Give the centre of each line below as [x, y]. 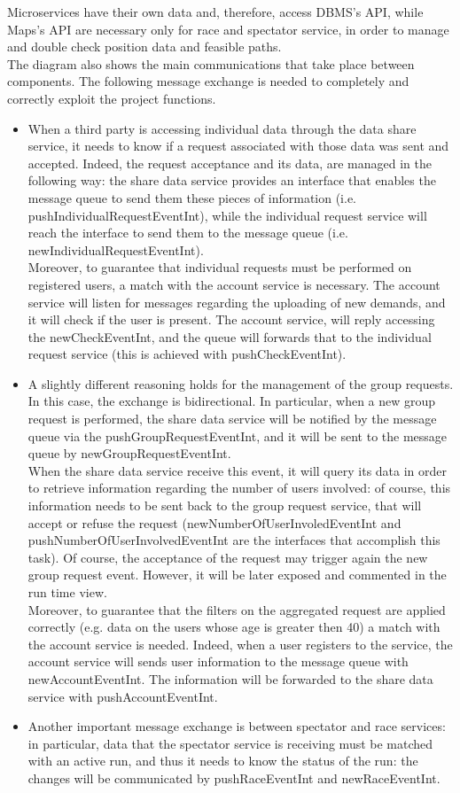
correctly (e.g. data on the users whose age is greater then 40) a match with [234, 627]
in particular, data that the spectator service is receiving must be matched [230, 743]
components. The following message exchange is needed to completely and [208, 81]
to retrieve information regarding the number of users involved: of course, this [239, 488]
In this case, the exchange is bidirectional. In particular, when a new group [232, 401]
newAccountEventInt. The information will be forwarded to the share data [230, 678]
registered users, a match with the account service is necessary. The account [234, 284]
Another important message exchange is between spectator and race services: [237, 726]
